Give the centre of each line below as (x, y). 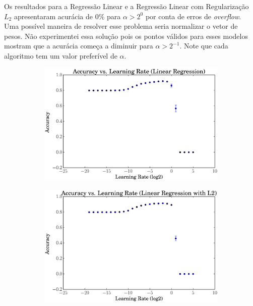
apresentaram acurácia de (53, 16)
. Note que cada (204, 46)
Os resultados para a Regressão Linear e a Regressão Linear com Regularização (126, 6)
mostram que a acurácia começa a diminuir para (79, 46)
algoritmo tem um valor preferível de (61, 55)
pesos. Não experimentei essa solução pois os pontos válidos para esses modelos (126, 36)
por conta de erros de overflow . (193, 16)
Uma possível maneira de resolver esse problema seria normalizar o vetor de (121, 26)
